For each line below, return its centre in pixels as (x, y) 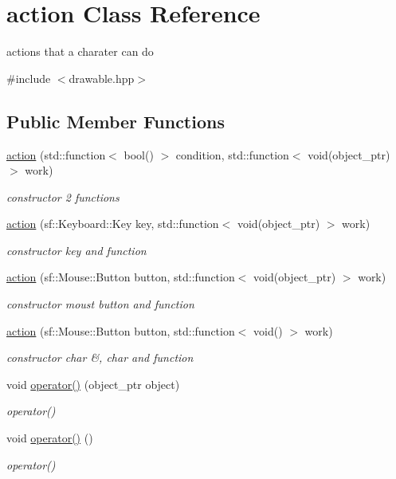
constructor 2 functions (63, 196)
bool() (139, 154)
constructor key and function (76, 250)
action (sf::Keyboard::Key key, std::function (113, 224)
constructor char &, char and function (100, 357)
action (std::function (56, 154)
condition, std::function (232, 154)
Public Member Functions (116, 121)
